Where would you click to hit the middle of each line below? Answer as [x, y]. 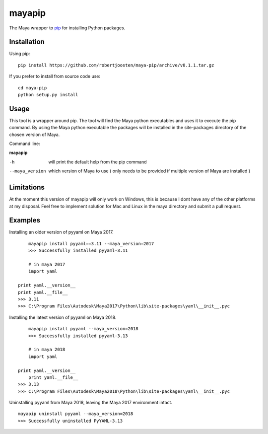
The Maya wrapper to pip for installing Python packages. [67, 28]
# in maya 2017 [47, 265]
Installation [27, 42]
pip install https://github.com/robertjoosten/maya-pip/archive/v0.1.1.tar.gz [116, 65]
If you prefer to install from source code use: [55, 76]
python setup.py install [48, 95]
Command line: [25, 144]
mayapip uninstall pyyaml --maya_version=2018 [76, 414]
